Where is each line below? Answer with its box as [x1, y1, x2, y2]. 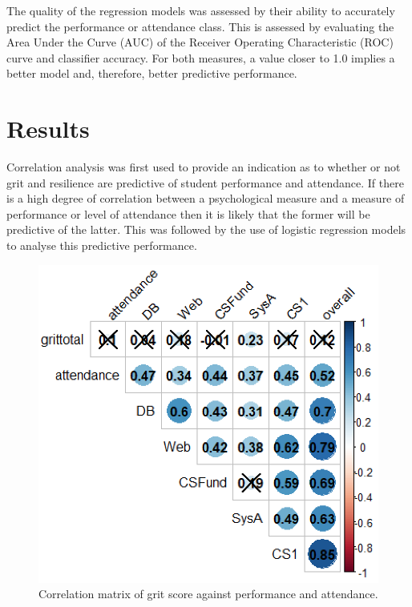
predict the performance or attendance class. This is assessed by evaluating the [6, 18, 394, 34]
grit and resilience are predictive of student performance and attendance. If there [6, 174, 404, 191]
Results [6, 112, 90, 145]
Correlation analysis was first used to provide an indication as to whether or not [6, 159, 401, 175]
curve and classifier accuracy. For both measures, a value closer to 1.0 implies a [6, 49, 395, 66]
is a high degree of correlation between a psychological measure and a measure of [6, 190, 405, 207]
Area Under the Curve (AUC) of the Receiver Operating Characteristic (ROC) [6, 34, 394, 50]
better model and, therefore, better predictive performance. [6, 65, 297, 82]
